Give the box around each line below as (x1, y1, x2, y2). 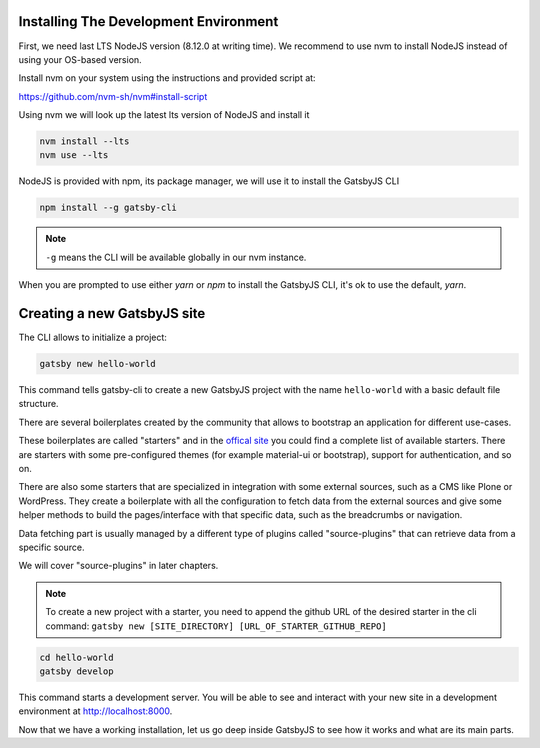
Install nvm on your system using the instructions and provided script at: (18, 72, 316, 84)
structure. (18, 398, 59, 410)
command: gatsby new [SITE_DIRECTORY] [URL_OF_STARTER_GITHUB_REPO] (45, 620, 387, 632)
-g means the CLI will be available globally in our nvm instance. (45, 251, 307, 263)
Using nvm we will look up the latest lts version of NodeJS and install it (18, 109, 310, 121)
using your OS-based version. (18, 53, 142, 65)
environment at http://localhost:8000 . (18, 705, 173, 717)
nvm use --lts (39, 150, 109, 161)
